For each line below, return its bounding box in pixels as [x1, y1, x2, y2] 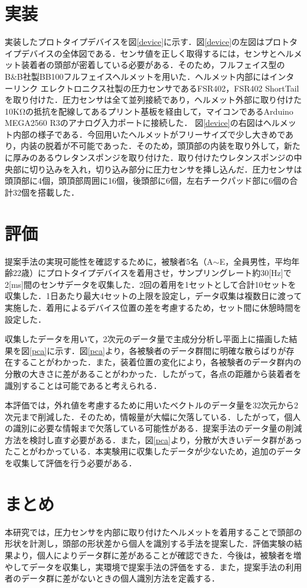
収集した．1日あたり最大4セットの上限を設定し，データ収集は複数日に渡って [5, 290, 302, 302]
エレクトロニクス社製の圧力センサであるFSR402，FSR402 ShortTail [40, 82, 299, 94]
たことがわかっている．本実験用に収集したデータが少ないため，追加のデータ [5, 445, 302, 457]
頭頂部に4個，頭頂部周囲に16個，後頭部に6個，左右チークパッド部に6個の [5, 174, 290, 187]
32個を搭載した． [12, 186, 79, 198]
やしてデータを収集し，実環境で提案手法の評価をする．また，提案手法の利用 [5, 560, 302, 573]
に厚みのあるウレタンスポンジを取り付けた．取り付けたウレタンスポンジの [5, 151, 294, 164]
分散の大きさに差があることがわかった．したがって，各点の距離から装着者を [5, 367, 302, 379]
